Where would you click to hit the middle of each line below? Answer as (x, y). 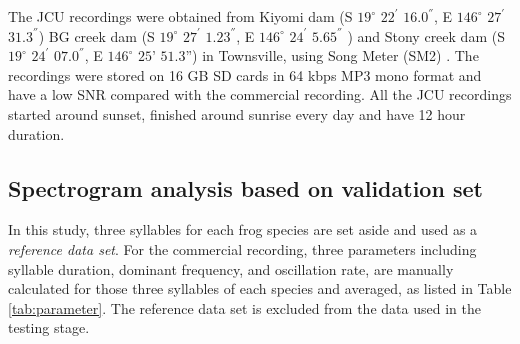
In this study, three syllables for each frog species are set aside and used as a (243, 229)
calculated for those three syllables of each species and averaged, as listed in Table (260, 288)
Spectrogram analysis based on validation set (245, 187)
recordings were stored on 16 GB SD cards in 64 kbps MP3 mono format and (245, 74)
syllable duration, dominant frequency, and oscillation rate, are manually (231, 268)
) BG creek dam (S (96, 35)
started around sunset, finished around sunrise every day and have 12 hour (237, 113)
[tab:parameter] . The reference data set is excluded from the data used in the (244, 307)
